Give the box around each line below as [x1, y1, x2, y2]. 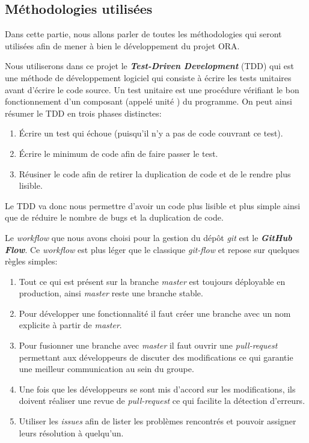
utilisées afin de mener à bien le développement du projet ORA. [5, 39, 240, 52]
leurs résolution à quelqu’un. [19, 426, 124, 439]
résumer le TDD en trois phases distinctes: [5, 106, 162, 119]
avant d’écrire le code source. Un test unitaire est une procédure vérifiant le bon [5, 83, 299, 96]
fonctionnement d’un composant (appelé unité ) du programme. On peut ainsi [5, 95, 292, 108]
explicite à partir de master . [19, 319, 122, 331]
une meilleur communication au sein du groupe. [19, 362, 194, 375]
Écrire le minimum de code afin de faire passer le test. [19, 147, 218, 159]
